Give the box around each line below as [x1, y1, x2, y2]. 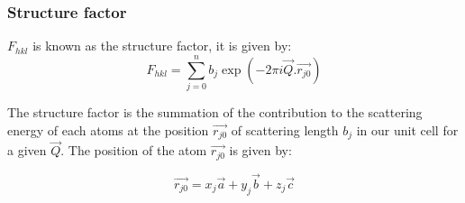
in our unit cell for [356, 120, 459, 139]
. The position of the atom [60, 141, 207, 160]
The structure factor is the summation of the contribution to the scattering [7, 102, 423, 121]
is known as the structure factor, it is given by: [32, 36, 292, 55]
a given [7, 141, 47, 160]
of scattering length [231, 120, 339, 139]
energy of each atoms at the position [7, 120, 209, 139]
